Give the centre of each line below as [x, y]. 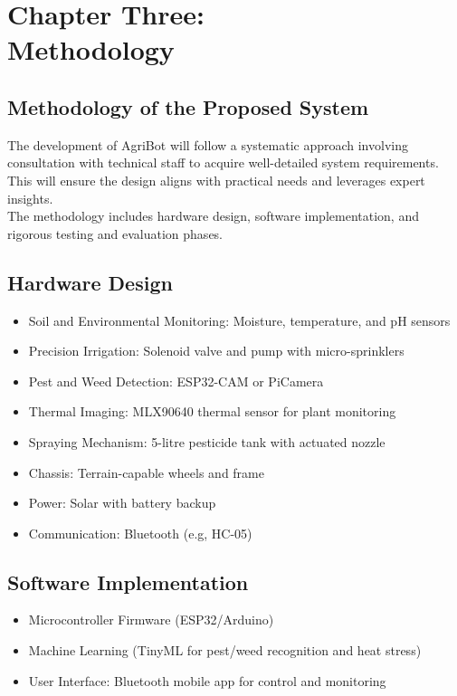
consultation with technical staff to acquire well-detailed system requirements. [223, 162]
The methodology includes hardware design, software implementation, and [213, 216]
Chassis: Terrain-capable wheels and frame [146, 472]
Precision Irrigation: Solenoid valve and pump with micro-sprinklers [216, 351]
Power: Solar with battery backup [122, 503]
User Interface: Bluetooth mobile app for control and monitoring [207, 680]
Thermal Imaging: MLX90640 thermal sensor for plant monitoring [212, 411]
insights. [30, 198]
